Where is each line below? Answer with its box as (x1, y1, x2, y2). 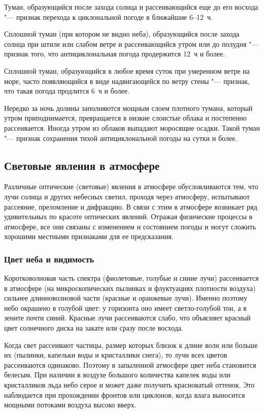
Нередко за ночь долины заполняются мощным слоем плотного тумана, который (4, 102, 253, 113)
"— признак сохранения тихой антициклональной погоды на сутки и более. (4, 132, 238, 143)
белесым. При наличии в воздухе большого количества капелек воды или (4, 369, 230, 380)
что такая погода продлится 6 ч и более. (4, 85, 129, 96)
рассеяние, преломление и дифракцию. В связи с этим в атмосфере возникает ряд (4, 201, 257, 212)
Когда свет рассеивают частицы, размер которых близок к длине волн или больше (4, 339, 258, 350)
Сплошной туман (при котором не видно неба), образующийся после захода (4, 28, 240, 39)
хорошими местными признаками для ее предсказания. (4, 231, 174, 242)
